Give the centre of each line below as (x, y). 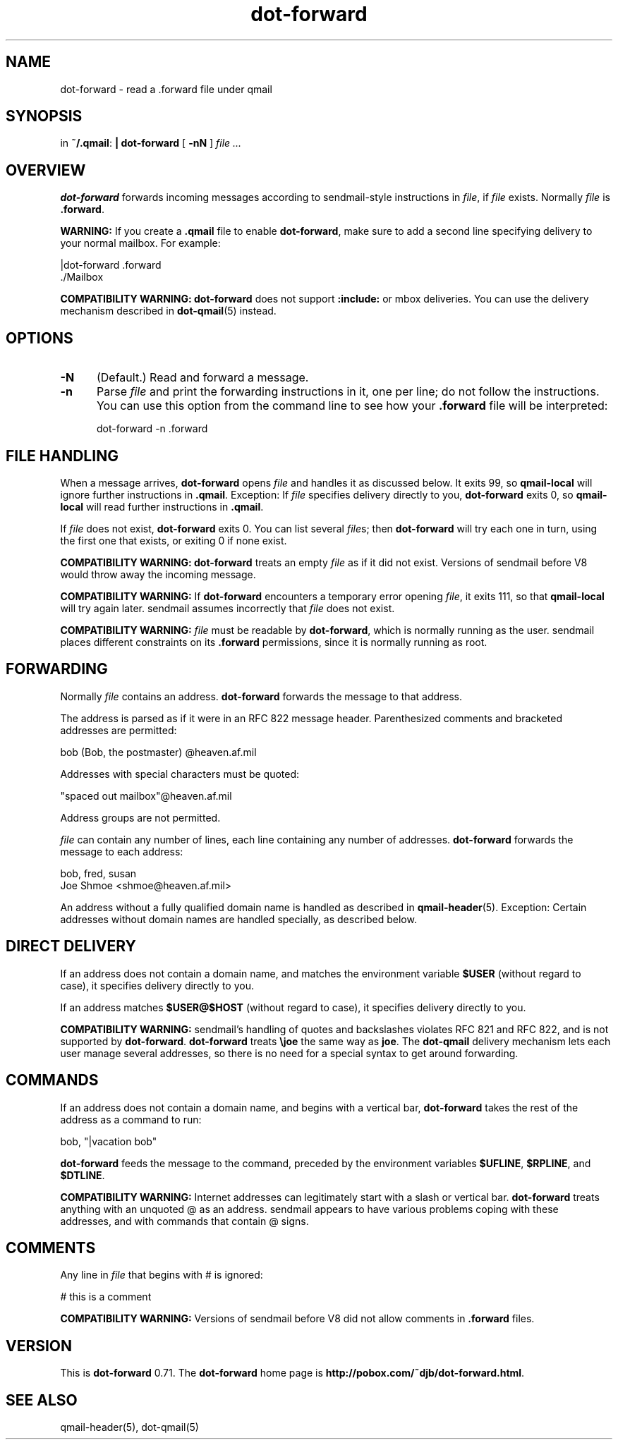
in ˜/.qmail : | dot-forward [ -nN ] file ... (151, 143)
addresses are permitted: (119, 730)
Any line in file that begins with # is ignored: (162, 1275)
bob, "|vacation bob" (109, 1141)
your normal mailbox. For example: (140, 243)
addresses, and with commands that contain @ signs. (184, 1221)
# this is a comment (106, 1297)
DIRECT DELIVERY (71, 946)
